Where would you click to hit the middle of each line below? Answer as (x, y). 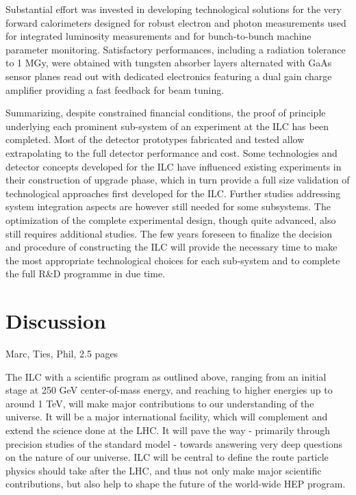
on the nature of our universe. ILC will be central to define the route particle (167, 457)
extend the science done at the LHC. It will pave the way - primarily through (168, 430)
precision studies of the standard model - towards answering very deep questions (174, 443)
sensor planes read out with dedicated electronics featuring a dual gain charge (169, 76)
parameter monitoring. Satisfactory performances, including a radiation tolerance (176, 49)
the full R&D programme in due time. (86, 274)
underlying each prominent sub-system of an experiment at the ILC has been (167, 126)
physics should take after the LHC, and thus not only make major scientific (164, 470)
